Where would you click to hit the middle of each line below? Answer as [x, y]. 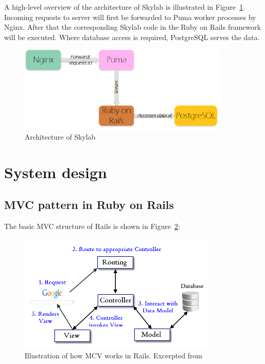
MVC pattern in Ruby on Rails [89, 205]
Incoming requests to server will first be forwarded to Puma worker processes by [130, 17]
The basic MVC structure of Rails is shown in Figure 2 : [92, 226]
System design [56, 172]
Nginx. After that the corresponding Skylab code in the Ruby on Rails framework [132, 27]
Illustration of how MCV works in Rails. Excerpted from [114, 356]
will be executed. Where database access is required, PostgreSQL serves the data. [132, 37]
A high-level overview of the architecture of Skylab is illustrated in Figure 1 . [125, 7]
